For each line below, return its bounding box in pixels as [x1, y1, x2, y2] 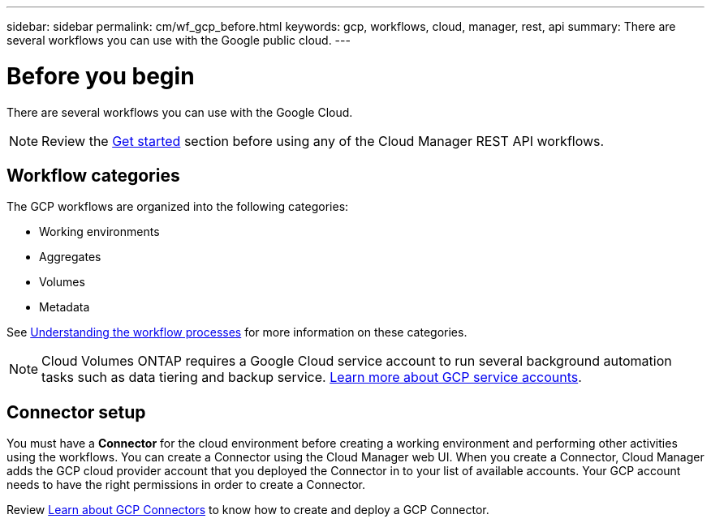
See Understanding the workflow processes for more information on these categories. [6, 325, 468, 340]
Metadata [39, 300, 90, 315]
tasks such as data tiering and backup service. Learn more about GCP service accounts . [41, 369, 582, 386]
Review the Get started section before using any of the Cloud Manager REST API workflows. [41, 132, 605, 149]
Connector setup [6, 401, 146, 422]
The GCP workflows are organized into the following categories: [6, 199, 349, 214]
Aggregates [39, 250, 101, 264]
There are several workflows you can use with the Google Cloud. [6, 105, 353, 119]
